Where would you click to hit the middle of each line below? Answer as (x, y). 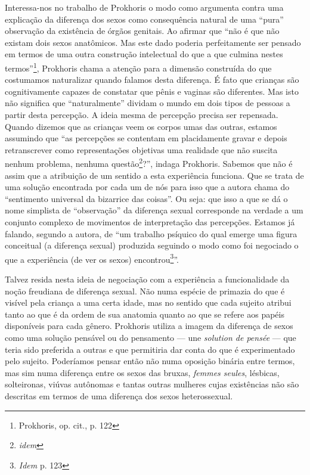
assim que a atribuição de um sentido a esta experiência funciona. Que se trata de (154, 175)
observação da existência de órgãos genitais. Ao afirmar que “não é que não (142, 31)
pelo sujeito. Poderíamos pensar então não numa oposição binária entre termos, (150, 361)
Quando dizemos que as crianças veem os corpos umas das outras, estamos (141, 126)
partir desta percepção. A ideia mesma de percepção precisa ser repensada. (142, 114)
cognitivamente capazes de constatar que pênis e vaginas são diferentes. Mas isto (152, 91)
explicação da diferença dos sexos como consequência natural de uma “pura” (144, 19)
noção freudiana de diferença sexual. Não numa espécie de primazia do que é (145, 291)
